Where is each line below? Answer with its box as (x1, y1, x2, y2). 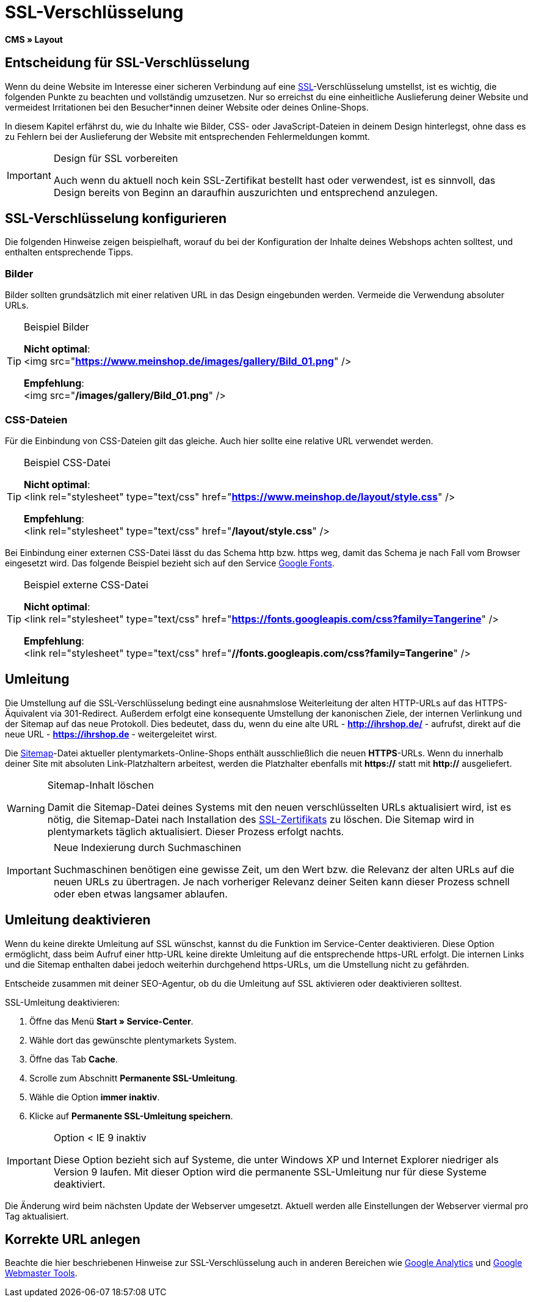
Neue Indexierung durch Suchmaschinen (53, 841, 241, 854)
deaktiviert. (53, 1177, 106, 1190)
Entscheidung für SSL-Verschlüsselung (5, 55, 250, 71)
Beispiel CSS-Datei (24, 456, 111, 469)
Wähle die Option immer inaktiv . (29, 1091, 160, 1102)
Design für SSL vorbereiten (53, 152, 178, 164)
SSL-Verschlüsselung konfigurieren (5, 211, 227, 227)
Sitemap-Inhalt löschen (47, 778, 154, 791)
